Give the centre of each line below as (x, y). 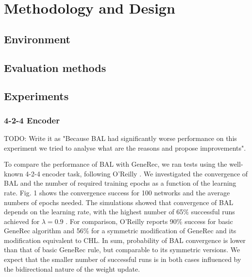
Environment (37, 39)
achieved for (22, 221)
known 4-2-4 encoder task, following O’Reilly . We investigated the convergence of (126, 173)
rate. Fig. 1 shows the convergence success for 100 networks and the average (117, 192)
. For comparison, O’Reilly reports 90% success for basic (149, 221)
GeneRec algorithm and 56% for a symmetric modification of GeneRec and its (120, 231)
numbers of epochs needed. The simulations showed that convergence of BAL (119, 202)
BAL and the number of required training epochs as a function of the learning (120, 183)
